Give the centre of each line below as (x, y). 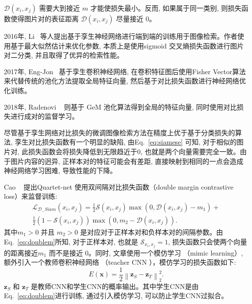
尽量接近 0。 (136, 18)
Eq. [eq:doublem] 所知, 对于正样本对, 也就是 (71, 241)
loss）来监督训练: (31, 196)
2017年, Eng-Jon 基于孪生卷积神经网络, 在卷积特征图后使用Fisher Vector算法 (125, 71)
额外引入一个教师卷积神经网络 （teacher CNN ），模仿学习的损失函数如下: (120, 262)
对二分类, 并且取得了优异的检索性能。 (64, 55)
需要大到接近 (59, 8)
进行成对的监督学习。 (44, 116)
